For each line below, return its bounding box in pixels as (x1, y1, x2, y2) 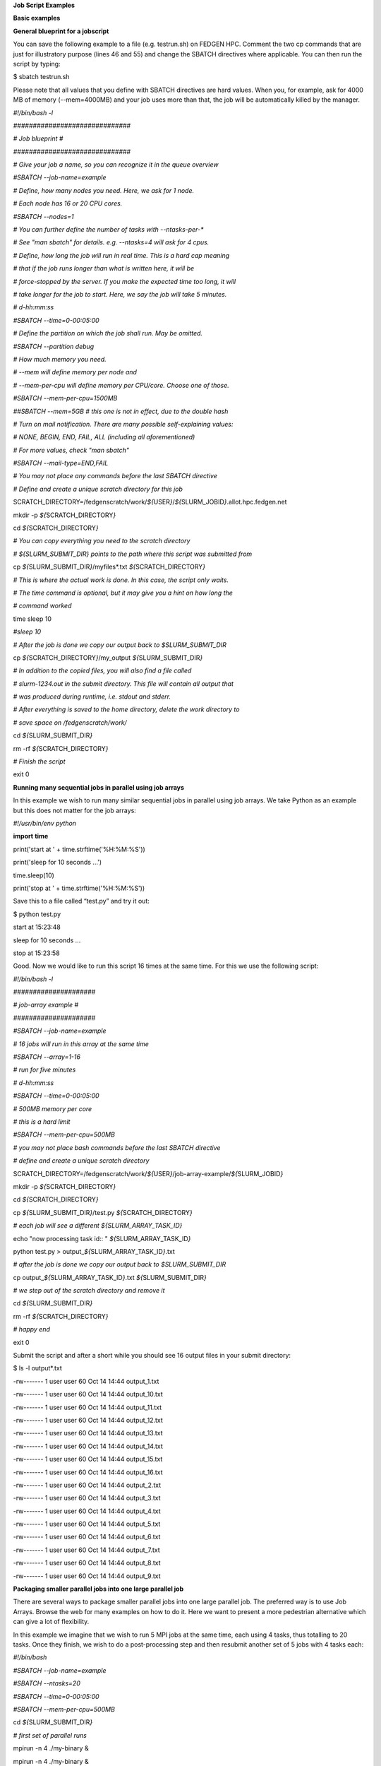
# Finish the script (13, 757, 66, 766)
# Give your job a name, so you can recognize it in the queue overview (13, 160, 219, 169)
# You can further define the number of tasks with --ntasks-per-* (13, 225, 204, 234)
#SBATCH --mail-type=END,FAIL (13, 459, 109, 468)
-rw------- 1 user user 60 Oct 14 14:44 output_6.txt (13, 1533, 161, 1541)
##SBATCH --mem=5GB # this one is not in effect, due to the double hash (13, 407, 229, 415)
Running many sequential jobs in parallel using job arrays (13, 783, 185, 791)
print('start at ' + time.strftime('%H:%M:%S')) (13, 845, 146, 853)
